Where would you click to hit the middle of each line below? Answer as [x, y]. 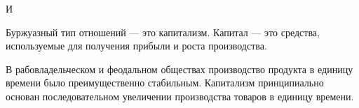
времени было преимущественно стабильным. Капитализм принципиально [165, 83]
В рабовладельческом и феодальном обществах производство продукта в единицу [179, 69]
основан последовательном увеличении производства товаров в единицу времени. [180, 96]
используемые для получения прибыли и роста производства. [136, 46]
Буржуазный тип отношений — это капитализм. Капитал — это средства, [163, 32]
